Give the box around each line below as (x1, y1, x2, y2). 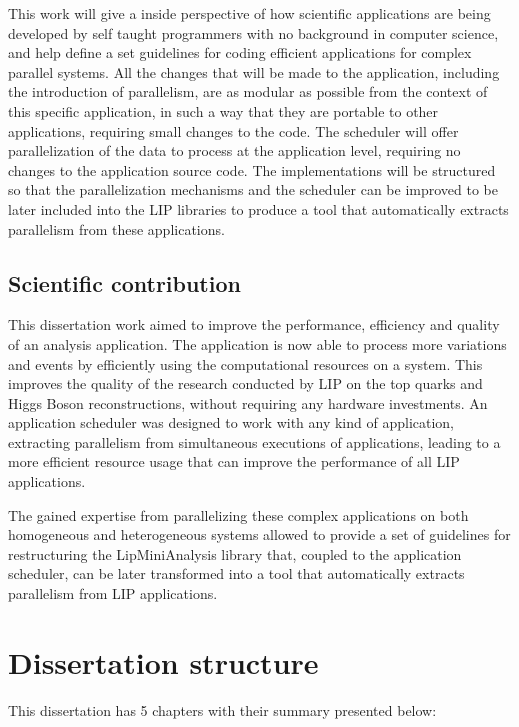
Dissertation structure (8, 641, 319, 682)
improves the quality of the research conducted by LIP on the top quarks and (8, 373, 483, 394)
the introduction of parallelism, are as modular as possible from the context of (8, 81, 488, 102)
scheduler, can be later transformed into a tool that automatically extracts (8, 563, 465, 584)
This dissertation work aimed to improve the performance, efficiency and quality (8, 314, 500, 335)
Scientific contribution (8, 267, 241, 298)
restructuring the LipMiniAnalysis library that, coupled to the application (8, 543, 462, 564)
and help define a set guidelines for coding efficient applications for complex (8, 42, 472, 63)
